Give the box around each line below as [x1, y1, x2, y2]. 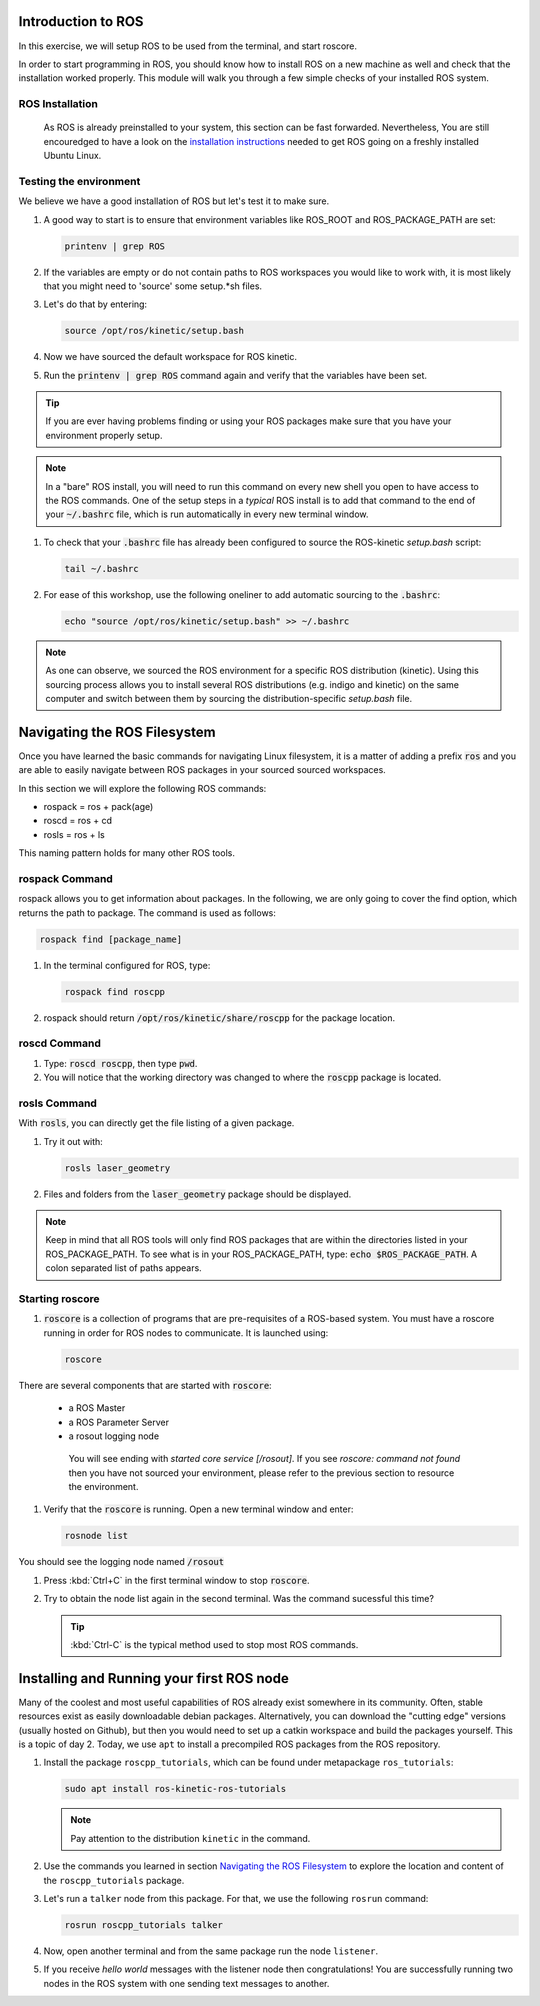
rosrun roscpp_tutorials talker [64, 1919, 224, 1930]
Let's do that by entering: [43, 298, 148, 310]
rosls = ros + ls [43, 828, 105, 840]
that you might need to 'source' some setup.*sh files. [43, 280, 263, 292]
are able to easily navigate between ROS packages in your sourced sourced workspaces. [18, 764, 387, 776]
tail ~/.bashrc [64, 563, 139, 574]
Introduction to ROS [18, 13, 144, 30]
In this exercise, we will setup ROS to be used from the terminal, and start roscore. [18, 40, 358, 52]
